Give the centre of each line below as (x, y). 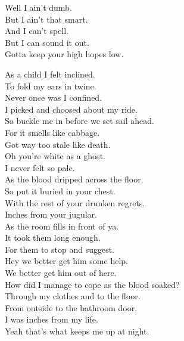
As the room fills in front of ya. (62, 226)
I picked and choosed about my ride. (71, 109)
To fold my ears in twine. (51, 86)
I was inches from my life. (52, 319)
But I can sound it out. (47, 42)
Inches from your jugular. (51, 214)
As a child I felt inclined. (50, 74)
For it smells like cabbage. (52, 132)
